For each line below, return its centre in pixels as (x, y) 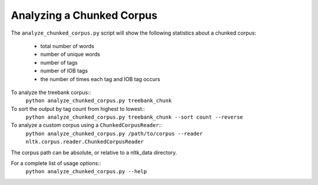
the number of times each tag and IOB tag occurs (100, 79)
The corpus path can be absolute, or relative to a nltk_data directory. (94, 152)
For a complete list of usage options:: (56, 163)
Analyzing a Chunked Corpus (84, 15)
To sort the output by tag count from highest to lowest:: (78, 109)
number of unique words (70, 54)
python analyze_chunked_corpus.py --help (86, 171)
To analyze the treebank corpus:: (51, 92)
